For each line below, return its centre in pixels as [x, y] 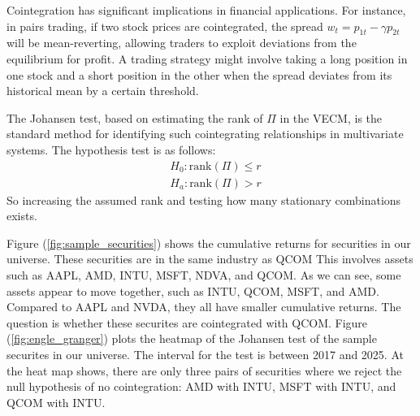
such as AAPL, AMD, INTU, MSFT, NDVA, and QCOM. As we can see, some [204, 274]
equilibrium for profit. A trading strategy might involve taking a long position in [207, 58]
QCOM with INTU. [56, 402]
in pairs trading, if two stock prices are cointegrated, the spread [165, 26]
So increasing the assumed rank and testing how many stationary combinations [204, 199]
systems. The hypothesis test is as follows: [111, 149]
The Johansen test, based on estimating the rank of [135, 117]
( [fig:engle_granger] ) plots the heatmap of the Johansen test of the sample [192, 338]
